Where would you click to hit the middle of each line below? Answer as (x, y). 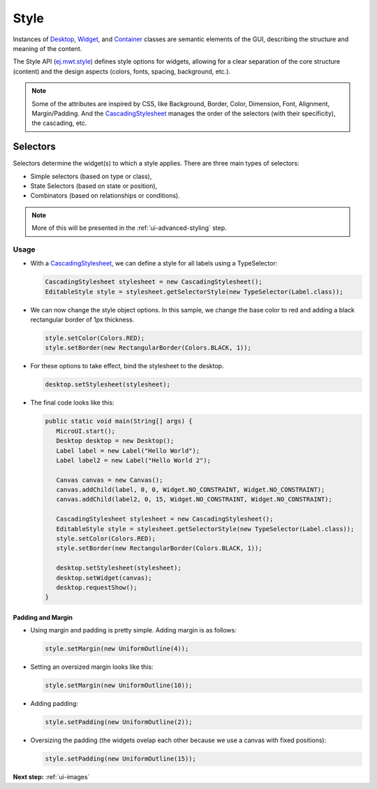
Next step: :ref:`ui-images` (51, 777)
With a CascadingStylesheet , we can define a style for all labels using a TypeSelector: (154, 263)
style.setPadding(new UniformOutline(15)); (121, 759)
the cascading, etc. (59, 123)
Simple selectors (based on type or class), (91, 176)
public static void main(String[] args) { (119, 421)
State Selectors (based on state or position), (94, 186)
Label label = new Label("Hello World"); (128, 450)
